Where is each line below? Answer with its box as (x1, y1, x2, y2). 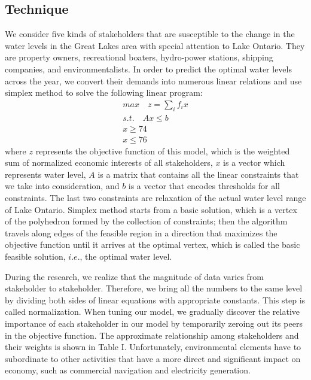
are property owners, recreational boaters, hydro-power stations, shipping (5, 51, 273, 63)
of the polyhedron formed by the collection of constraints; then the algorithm (5, 215, 288, 227)
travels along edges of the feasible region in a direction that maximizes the (5, 226, 278, 239)
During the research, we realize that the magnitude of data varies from (5, 270, 264, 282)
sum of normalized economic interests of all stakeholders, (5, 156, 213, 169)
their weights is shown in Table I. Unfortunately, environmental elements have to (5, 341, 301, 353)
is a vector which (223, 156, 285, 169)
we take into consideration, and (5, 180, 120, 192)
